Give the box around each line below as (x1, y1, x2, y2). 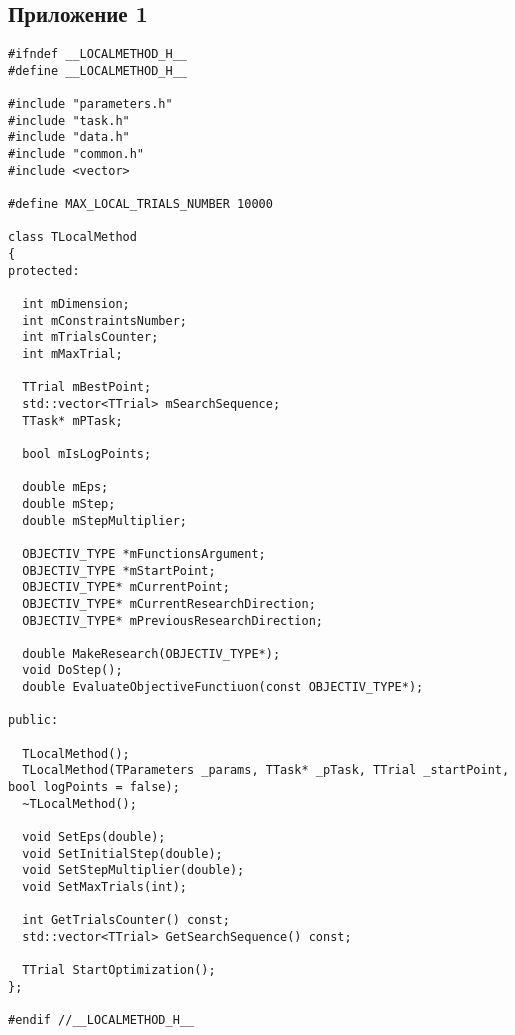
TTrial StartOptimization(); (22, 963, 216, 978)
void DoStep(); (22, 663, 123, 678)
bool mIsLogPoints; (22, 446, 152, 461)
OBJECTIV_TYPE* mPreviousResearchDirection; (22, 613, 323, 628)
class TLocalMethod (8, 230, 137, 245)
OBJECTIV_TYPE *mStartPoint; (22, 563, 216, 578)
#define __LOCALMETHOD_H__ (8, 63, 187, 78)
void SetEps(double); (22, 830, 166, 845)
